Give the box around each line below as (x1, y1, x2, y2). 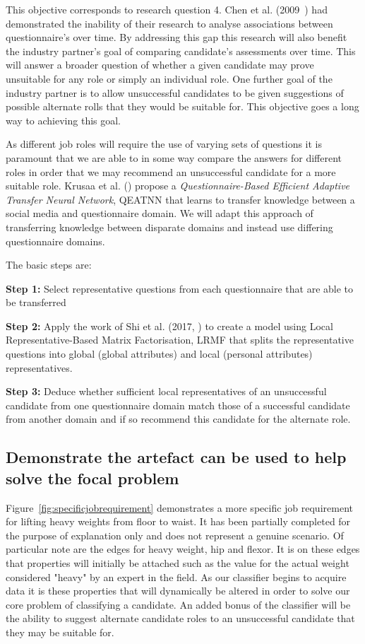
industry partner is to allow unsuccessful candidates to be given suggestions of (6, 85, 344, 100)
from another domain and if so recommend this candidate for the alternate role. (6, 411, 351, 426)
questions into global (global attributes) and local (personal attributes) (6, 346, 313, 361)
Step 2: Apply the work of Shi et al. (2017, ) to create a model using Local (6, 318, 333, 333)
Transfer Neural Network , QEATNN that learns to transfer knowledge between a (6, 192, 355, 206)
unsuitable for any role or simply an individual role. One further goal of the (6, 71, 333, 86)
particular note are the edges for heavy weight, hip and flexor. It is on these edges (6, 541, 360, 556)
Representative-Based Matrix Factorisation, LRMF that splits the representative (6, 332, 354, 347)
